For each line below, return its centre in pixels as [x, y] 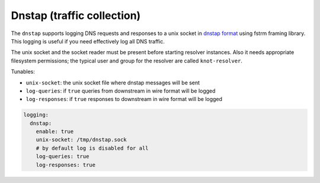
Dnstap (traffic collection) [76, 15]
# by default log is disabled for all [92, 148]
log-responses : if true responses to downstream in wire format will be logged [124, 99]
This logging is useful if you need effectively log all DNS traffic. [88, 41]
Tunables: [23, 72]
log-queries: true [63, 157]
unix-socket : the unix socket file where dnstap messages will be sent [113, 83]
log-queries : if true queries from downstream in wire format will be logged [121, 91]
